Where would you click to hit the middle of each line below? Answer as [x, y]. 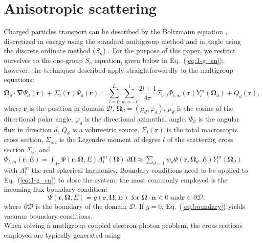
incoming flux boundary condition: [56, 189]
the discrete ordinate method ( [50, 51]
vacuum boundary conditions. [48, 215]
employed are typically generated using [62, 234]
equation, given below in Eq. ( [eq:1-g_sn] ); [159, 60]
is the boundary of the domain [81, 206]
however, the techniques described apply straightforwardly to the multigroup [119, 70]
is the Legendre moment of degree [110, 139]
